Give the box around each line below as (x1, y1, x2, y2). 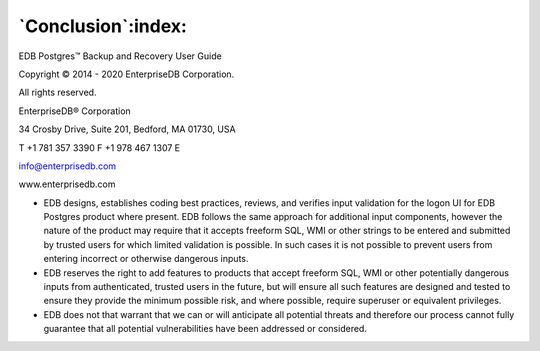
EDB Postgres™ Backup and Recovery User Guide (18, 50, 222, 62)
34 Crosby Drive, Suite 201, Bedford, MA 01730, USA (18, 123, 236, 135)
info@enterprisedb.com (18, 160, 117, 172)
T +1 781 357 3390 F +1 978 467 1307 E (18, 141, 181, 154)
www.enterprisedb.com (18, 178, 116, 190)
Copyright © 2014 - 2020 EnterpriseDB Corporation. (18, 68, 235, 80)
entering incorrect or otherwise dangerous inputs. (43, 253, 249, 265)
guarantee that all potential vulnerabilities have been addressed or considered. (43, 323, 367, 335)
